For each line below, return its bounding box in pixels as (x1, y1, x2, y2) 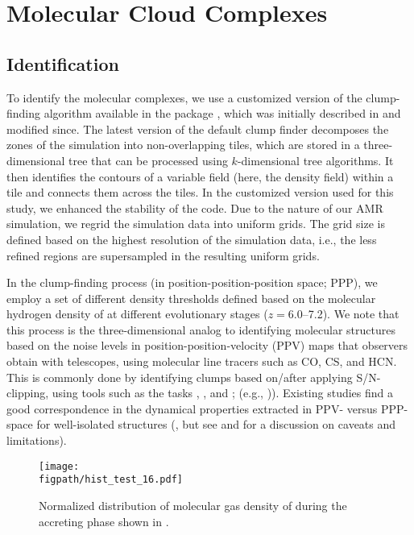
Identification (6, 51, 119, 76)
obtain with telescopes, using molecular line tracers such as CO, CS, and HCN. (6, 353, 397, 370)
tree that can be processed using (68, 151, 228, 168)
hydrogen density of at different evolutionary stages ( (6, 305, 268, 322)
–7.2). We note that (302, 305, 400, 322)
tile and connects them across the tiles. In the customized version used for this (6, 184, 394, 201)
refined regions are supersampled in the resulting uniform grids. (6, 247, 320, 263)
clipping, (6, 384, 49, 401)
